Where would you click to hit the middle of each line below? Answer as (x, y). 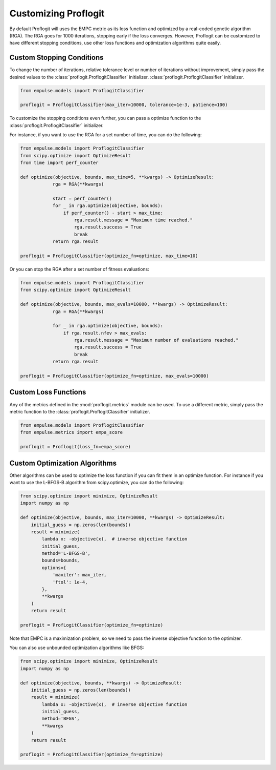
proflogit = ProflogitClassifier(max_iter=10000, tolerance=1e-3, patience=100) (124, 105)
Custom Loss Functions (48, 392)
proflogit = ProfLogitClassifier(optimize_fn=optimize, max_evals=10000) (114, 376)
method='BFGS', (61, 719)
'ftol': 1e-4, (70, 582)
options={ (54, 568)
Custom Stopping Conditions (56, 58)
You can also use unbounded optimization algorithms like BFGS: (77, 648)
